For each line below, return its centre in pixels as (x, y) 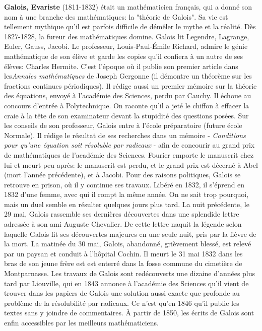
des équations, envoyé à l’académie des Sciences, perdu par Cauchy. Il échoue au (128, 95)
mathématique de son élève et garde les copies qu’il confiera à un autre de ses (124, 56)
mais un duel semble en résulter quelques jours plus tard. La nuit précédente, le (127, 204)
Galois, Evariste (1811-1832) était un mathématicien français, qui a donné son (128, 7)
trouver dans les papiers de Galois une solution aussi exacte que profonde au (122, 293)
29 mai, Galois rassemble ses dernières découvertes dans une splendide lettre (122, 214)
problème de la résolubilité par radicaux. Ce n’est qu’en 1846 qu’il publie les (122, 303)
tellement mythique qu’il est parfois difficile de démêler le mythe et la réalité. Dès (130, 26)
